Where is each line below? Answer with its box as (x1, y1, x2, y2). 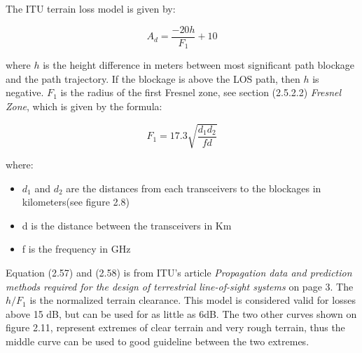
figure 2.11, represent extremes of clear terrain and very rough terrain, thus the (6, 320, 345, 335)
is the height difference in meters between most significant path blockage (43, 58, 355, 72)
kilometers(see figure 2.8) (22, 194, 130, 209)
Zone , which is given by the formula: (6, 98, 162, 113)
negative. (6, 85, 44, 100)
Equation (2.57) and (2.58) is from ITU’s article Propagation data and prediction (6, 265, 352, 279)
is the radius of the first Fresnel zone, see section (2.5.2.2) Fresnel (60, 85, 342, 100)
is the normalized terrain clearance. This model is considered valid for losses (29, 293, 356, 307)
